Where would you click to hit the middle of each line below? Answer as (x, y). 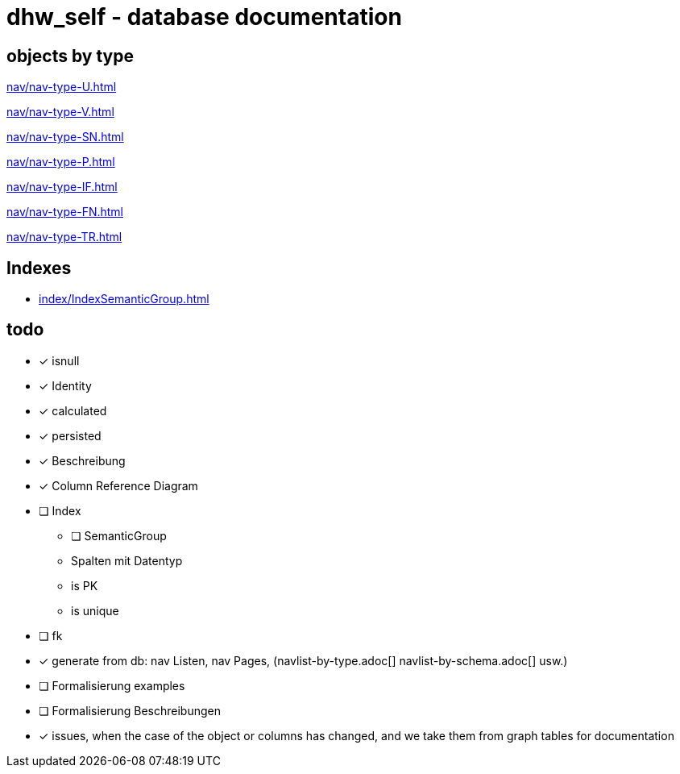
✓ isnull (59, 360)
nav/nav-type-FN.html (65, 212)
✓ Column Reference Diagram (118, 485)
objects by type (70, 56)
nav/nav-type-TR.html (64, 237)
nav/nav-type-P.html (61, 162)
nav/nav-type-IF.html (62, 187)
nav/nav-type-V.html (60, 112)
